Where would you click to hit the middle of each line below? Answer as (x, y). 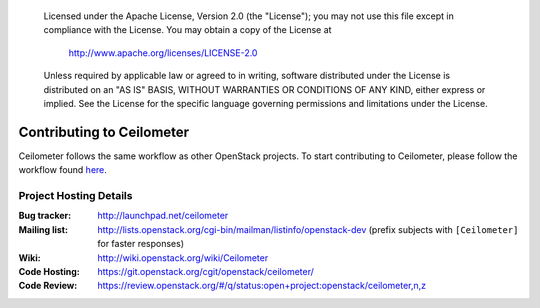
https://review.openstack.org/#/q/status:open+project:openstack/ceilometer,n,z (262, 286)
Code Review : (48, 286)
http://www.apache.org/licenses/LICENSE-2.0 (163, 52)
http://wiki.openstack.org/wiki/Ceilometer (183, 257)
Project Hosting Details (75, 196)
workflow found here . (62, 170)
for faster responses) (141, 244)
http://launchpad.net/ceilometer (163, 216)
